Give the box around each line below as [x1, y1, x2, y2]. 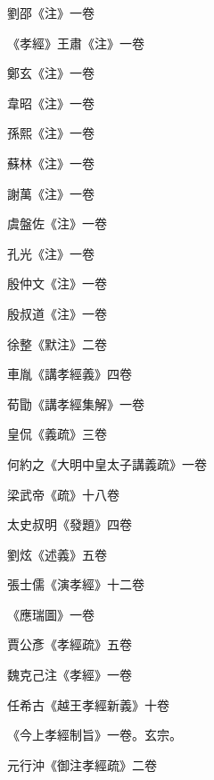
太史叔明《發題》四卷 [7, 515, 132, 534]
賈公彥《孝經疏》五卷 [7, 635, 132, 654]
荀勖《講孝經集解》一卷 [7, 394, 144, 413]
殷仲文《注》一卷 [7, 274, 107, 293]
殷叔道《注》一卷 [7, 304, 107, 322]
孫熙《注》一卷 [7, 124, 95, 142]
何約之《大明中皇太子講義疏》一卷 [7, 454, 207, 473]
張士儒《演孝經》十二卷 [7, 575, 144, 594]
